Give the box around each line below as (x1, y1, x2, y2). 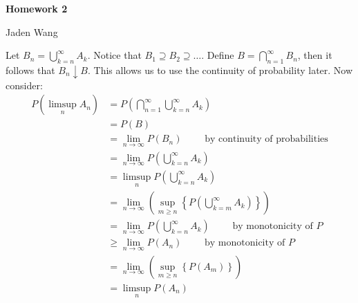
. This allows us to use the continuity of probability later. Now (88, 62, 353, 77)
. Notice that (87, 48, 142, 62)
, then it (297, 48, 332, 62)
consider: (6, 77, 43, 92)
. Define (201, 48, 234, 62)
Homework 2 (6, 1, 68, 15)
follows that (6, 62, 55, 77)
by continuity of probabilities (205, 134, 328, 145)
